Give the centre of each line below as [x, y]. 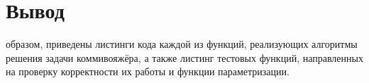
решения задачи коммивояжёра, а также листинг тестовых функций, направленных [184, 57]
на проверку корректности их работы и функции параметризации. [148, 71]
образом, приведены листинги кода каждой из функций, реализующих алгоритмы [182, 44]
